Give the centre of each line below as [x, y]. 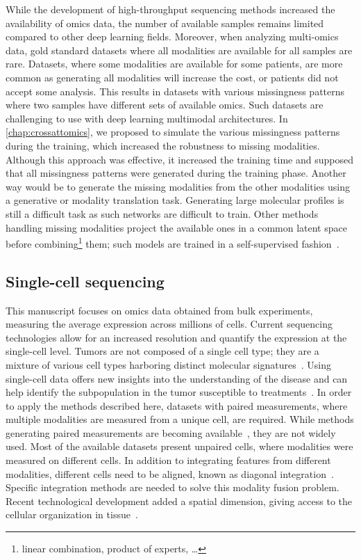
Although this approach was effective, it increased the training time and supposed [180, 159]
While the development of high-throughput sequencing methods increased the [170, 9]
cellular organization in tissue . [72, 514]
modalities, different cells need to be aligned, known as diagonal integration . [170, 473]
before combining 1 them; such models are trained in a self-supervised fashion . [173, 242]
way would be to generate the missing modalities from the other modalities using [178, 186]
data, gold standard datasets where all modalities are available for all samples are [179, 50]
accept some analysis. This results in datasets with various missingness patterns [175, 91]
